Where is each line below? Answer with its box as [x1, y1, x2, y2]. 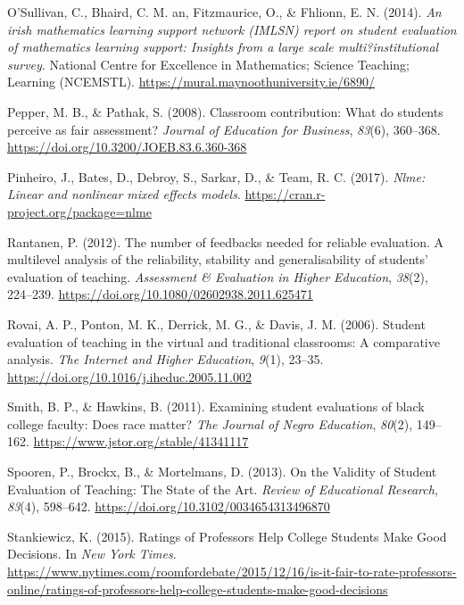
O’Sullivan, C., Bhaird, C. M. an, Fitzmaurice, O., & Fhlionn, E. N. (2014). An [7, 3, 442, 21]
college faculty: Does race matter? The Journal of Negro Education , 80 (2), [7, 414, 413, 433]
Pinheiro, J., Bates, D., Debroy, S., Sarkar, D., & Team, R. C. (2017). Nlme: [7, 167, 426, 186]
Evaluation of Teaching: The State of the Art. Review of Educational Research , [7, 479, 438, 498]
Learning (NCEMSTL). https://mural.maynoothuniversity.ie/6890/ [7, 72, 375, 91]
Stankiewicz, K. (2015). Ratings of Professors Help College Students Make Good [7, 526, 447, 545]
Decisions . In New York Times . [7, 544, 177, 563]
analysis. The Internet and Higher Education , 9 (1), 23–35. [7, 350, 324, 369]
